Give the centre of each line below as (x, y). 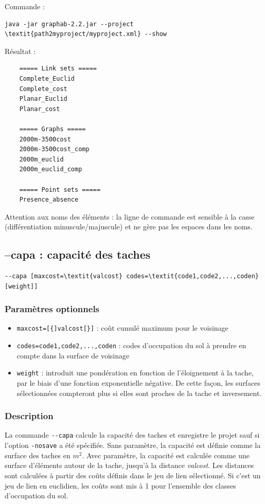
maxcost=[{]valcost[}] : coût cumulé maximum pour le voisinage (122, 328)
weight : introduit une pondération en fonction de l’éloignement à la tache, (135, 373)
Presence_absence (49, 200)
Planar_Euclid (43, 99)
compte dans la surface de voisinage (73, 355)
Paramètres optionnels (52, 309)
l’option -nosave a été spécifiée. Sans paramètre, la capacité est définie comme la (133, 445)
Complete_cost (43, 89)
